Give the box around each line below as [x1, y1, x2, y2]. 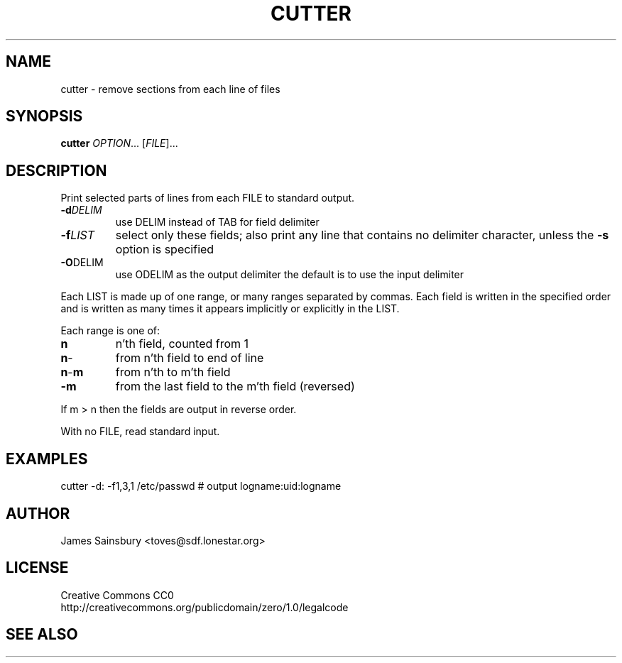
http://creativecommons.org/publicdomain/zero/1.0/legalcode [60, 601, 349, 613]
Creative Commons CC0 [60, 588, 174, 601]
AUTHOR [6, 504, 70, 522]
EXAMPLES [6, 449, 88, 468]
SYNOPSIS [6, 107, 83, 126]
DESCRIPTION [6, 161, 107, 180]
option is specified [115, 242, 214, 257]
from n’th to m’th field [115, 365, 231, 380]
